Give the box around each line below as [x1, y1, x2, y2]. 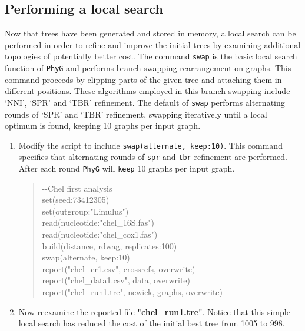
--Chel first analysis [42, 182, 112, 194]
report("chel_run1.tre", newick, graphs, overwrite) [42, 286, 223, 298]
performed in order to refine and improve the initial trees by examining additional [5, 38, 301, 51]
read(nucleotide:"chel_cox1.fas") [42, 228, 158, 240]
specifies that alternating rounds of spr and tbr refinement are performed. [18, 151, 287, 163]
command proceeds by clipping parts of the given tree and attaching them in [5, 73, 282, 85]
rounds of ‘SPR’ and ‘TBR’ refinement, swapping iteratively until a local [5, 108, 267, 120]
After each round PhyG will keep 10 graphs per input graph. [18, 162, 235, 175]
